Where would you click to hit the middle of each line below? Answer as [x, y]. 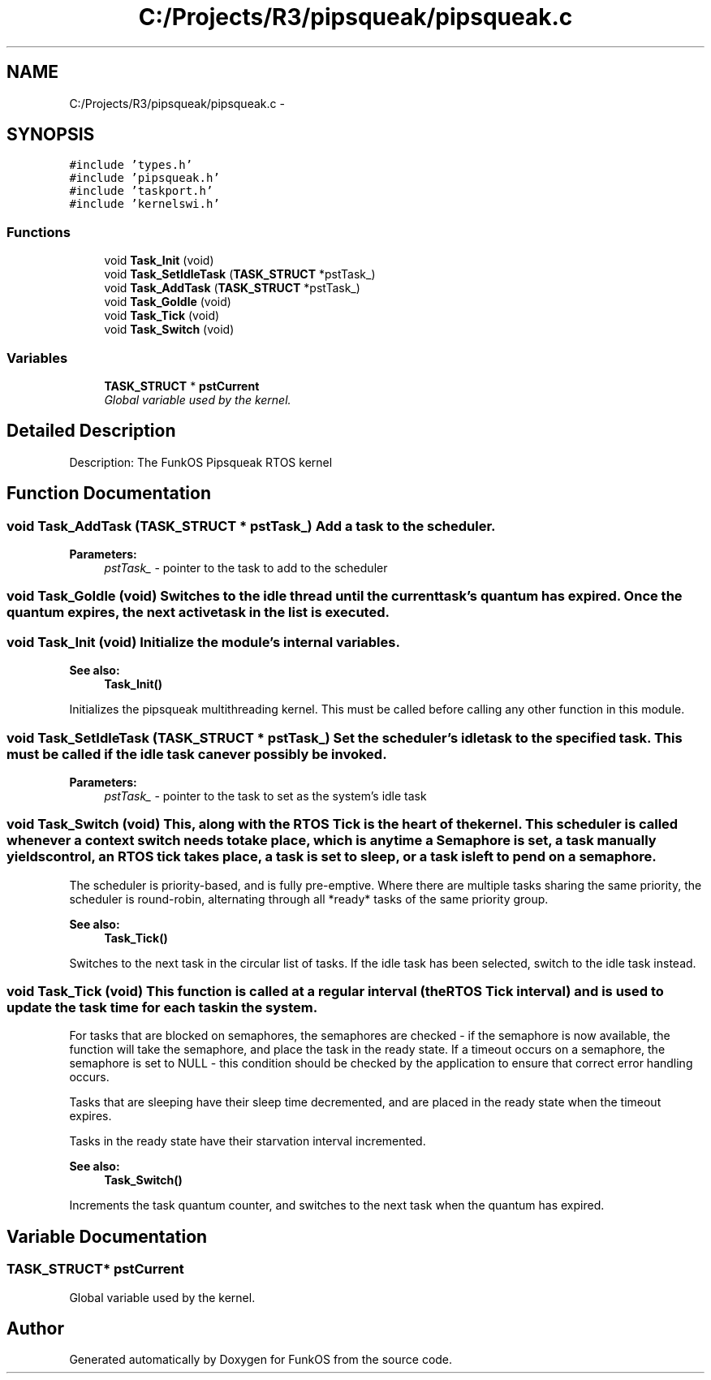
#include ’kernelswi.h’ [144, 204]
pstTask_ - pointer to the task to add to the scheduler [246, 568]
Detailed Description [91, 431]
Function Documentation [109, 494]
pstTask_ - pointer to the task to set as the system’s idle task [265, 796]
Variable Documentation [107, 1236]
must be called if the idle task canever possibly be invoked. [197, 754]
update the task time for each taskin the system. [162, 1007]
